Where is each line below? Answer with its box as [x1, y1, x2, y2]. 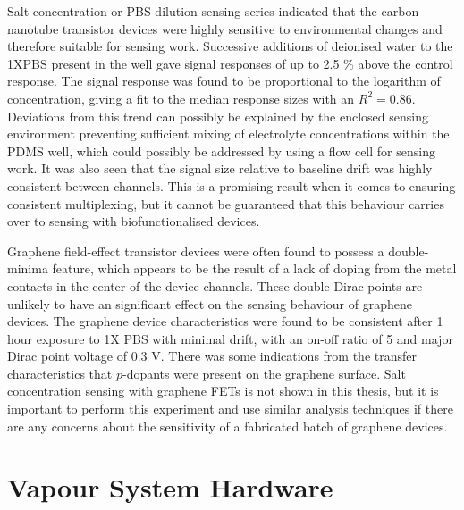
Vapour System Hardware [7, 469, 333, 506]
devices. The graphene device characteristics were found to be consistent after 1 [7, 312, 443, 330]
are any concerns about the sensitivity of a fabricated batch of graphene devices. [7, 416, 448, 435]
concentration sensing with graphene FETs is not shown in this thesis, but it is [7, 381, 439, 400]
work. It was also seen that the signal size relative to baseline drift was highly [7, 159, 433, 178]
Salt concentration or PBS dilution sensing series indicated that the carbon [7, 2, 419, 20]
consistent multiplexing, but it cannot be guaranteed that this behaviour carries [7, 194, 444, 213]
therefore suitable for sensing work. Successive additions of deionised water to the [7, 37, 453, 55]
